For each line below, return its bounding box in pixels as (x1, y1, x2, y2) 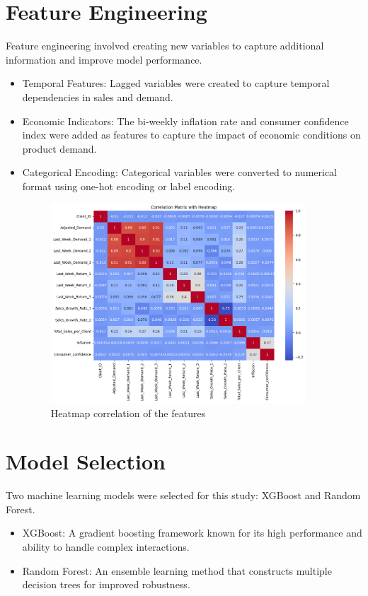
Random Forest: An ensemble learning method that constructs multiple (22, 563, 332, 578)
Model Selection (6, 447, 166, 476)
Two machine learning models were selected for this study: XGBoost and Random (6, 488, 361, 503)
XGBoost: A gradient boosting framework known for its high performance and (22, 525, 362, 540)
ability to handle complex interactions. (22, 539, 190, 554)
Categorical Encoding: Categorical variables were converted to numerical (22, 165, 338, 180)
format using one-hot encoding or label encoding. (22, 178, 236, 193)
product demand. (22, 141, 97, 156)
